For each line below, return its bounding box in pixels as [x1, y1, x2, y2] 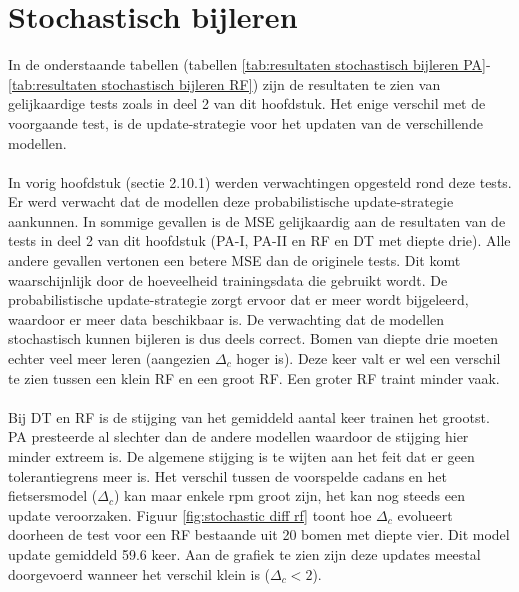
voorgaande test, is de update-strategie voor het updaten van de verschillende [8, 112, 483, 133]
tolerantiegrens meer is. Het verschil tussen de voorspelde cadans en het [8, 465, 447, 486]
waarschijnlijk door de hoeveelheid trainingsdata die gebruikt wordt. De [8, 269, 448, 290]
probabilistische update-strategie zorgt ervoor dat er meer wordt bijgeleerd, [8, 289, 469, 310]
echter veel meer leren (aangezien [8, 348, 211, 369]
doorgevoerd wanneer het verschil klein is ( [8, 563, 271, 584]
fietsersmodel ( [8, 485, 98, 506]
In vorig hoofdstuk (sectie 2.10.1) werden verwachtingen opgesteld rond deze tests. [8, 171, 512, 192]
